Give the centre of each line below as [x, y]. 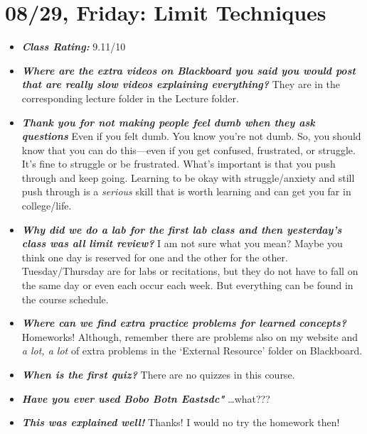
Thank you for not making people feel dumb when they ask [168, 122]
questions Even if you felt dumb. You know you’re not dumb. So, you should [191, 136]
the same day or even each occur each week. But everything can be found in [187, 285]
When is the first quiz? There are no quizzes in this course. [158, 374]
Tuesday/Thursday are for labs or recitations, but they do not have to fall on [190, 271]
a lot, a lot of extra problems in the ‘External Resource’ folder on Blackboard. [192, 351]
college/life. [47, 206]
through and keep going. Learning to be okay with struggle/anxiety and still [188, 177]
